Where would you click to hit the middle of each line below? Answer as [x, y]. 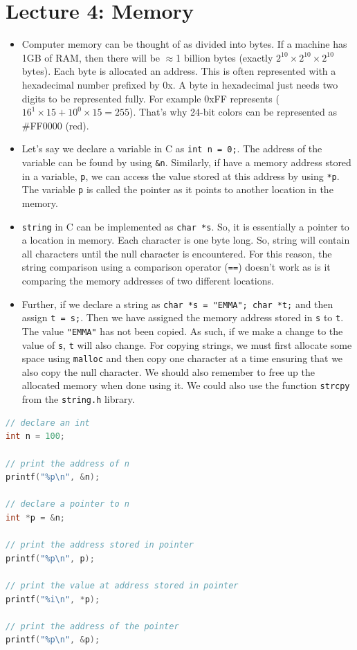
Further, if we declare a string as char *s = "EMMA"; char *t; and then [177, 304]
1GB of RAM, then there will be [91, 57]
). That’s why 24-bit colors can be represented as [233, 112]
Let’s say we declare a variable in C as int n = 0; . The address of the [172, 148]
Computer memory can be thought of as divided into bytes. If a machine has [184, 44]
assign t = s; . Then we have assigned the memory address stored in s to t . [183, 317]
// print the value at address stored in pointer [122, 585]
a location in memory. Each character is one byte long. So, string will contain [186, 240]
